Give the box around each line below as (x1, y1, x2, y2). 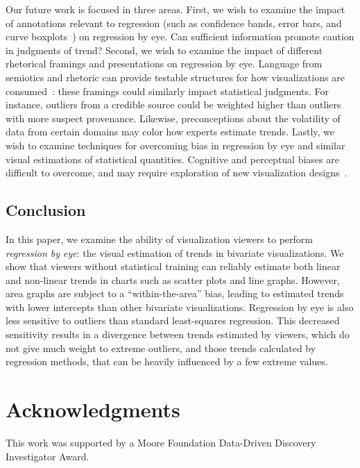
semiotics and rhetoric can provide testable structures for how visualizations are (6, 69, 345, 84)
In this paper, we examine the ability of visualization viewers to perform (6, 231, 313, 246)
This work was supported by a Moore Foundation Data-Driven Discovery (6, 435, 316, 449)
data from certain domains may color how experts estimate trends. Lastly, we (6, 124, 335, 139)
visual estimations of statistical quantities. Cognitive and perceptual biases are (6, 151, 339, 166)
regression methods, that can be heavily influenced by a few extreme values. (6, 354, 328, 369)
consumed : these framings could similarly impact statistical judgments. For (6, 83, 329, 98)
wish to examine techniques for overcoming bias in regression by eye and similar (6, 137, 345, 152)
